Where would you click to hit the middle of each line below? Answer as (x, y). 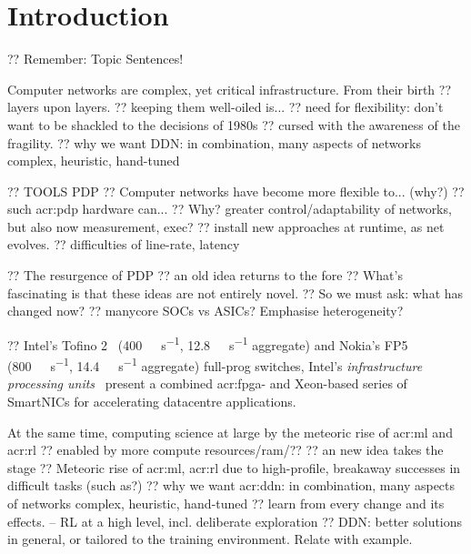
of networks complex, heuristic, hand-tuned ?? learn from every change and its (226, 503)
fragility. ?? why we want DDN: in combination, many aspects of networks (214, 142)
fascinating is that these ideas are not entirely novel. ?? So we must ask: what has (235, 292)
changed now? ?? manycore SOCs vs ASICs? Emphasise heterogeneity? (205, 311)
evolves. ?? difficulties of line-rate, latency (124, 244)
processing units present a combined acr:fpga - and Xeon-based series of (207, 383)
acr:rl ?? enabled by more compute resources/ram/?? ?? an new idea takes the (225, 450)
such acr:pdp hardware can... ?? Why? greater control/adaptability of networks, (230, 209)
